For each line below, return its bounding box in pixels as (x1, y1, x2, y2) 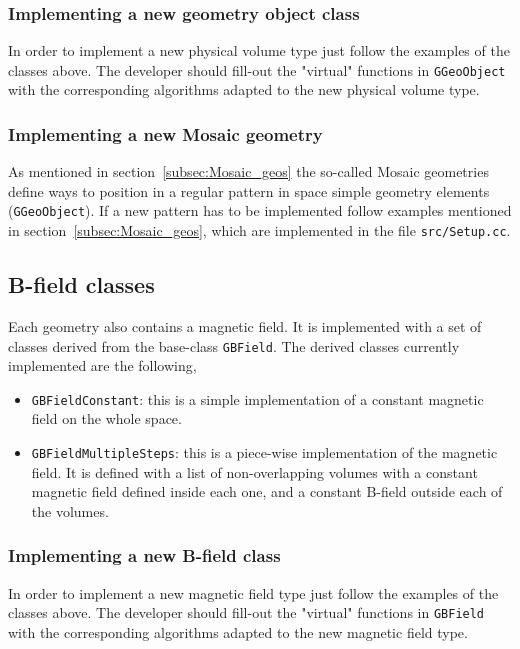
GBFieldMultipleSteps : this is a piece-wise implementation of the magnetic (31, 442, 498, 463)
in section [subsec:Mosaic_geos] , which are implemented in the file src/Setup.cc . (8, 220, 511, 241)
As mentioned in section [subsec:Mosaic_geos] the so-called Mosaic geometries (8, 161, 489, 182)
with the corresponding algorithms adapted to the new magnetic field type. (8, 621, 468, 642)
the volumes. (31, 500, 109, 521)
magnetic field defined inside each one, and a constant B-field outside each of (31, 481, 503, 502)
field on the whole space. (31, 408, 182, 429)
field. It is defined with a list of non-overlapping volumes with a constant (31, 461, 478, 482)
